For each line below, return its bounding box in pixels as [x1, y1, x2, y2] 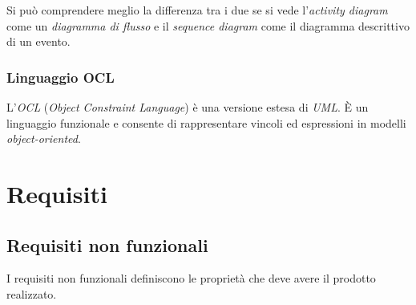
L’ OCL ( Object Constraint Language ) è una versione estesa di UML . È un [6, 99, 369, 115]
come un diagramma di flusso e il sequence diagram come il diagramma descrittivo [6, 17, 410, 34]
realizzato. [6, 285, 57, 302]
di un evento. [6, 33, 71, 50]
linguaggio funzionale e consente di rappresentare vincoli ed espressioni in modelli [6, 114, 406, 131]
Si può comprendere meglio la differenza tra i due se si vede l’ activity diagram [6, 2, 388, 18]
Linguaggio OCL [6, 67, 115, 87]
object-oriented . [6, 130, 81, 147]
